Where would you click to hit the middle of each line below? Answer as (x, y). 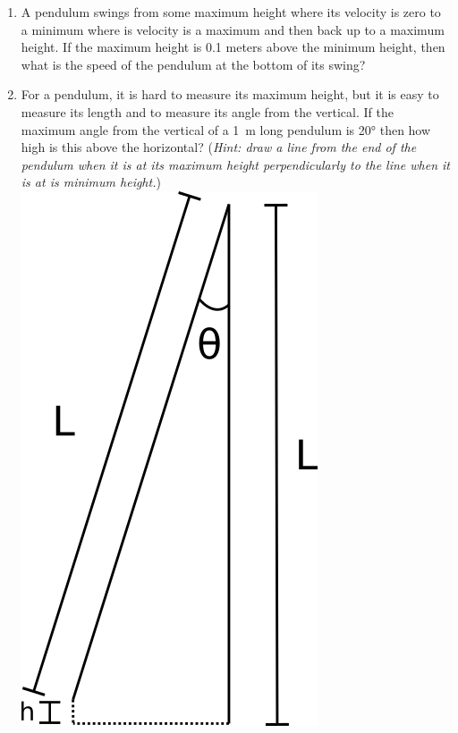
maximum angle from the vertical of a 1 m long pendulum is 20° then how (226, 129)
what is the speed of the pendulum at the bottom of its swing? (193, 64)
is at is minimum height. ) (91, 182)
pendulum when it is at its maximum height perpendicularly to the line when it (236, 164)
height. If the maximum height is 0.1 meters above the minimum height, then (233, 47)
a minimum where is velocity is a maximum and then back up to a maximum (233, 29)
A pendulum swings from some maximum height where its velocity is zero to (231, 12)
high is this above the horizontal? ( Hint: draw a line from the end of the (219, 147)
